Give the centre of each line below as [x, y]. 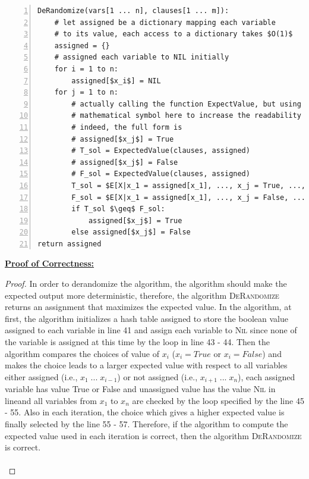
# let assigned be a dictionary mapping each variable [165, 22]
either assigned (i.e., [41, 376]
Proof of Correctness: [50, 263]
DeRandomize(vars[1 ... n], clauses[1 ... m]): [133, 11]
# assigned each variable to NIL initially [142, 57]
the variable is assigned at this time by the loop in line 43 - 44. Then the [137, 342]
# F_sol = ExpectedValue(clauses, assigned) [161, 174]
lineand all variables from [51, 400]
